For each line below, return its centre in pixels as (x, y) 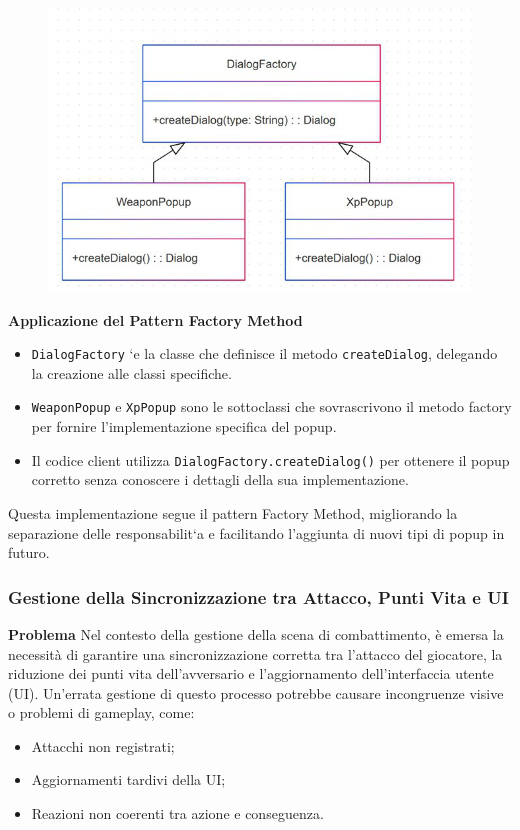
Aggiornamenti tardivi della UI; (128, 779)
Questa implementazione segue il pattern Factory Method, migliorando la (233, 512)
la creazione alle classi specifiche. (131, 372)
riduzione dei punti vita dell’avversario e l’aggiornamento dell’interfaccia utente (251, 673)
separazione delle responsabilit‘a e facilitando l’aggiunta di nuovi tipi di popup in (256, 532)
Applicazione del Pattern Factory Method (155, 319)
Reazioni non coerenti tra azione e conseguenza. (177, 813)
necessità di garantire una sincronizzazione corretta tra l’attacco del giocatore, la (255, 653)
